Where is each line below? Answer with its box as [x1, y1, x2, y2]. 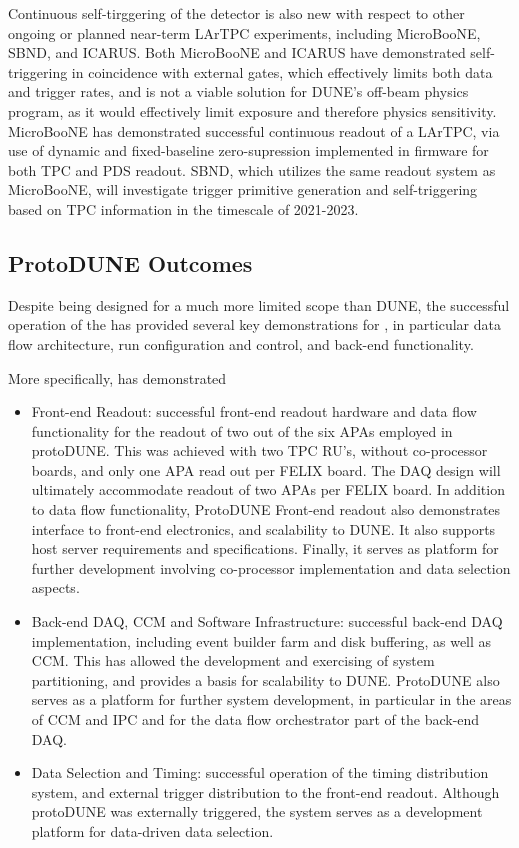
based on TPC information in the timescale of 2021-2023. [8, 198, 359, 219]
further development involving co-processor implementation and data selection [31, 557, 511, 578]
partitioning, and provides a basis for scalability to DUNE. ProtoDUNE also [31, 669, 500, 690]
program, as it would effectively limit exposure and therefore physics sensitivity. [8, 100, 497, 121]
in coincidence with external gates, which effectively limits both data [71, 61, 493, 82]
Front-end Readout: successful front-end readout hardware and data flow [31, 401, 477, 422]
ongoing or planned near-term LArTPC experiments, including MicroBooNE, [8, 22, 481, 43]
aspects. [31, 577, 80, 598]
